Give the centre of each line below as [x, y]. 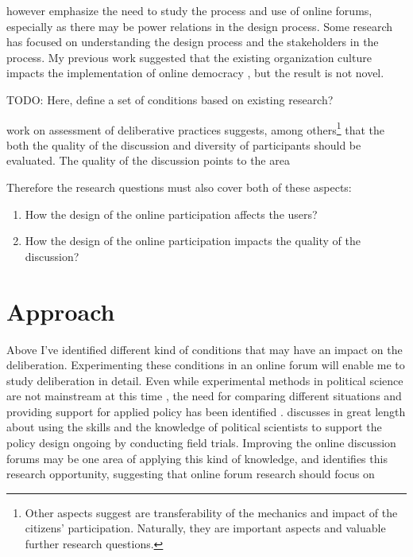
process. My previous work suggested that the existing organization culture [189, 57]
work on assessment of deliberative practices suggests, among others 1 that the [196, 128]
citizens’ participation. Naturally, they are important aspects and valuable [205, 528]
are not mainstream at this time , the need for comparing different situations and [204, 396]
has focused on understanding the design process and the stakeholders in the [193, 42]
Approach [61, 311]
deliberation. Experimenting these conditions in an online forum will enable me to [206, 365]
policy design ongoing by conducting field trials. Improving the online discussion [201, 443]
